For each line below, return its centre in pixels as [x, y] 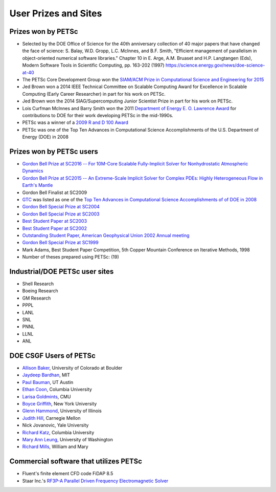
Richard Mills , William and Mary [55, 447]
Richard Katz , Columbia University [58, 432]
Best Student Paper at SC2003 [54, 221]
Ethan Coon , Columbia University [57, 390]
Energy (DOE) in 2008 [45, 137]
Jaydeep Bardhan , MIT [46, 375]
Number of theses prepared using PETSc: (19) [71, 257]
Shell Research [38, 284]
